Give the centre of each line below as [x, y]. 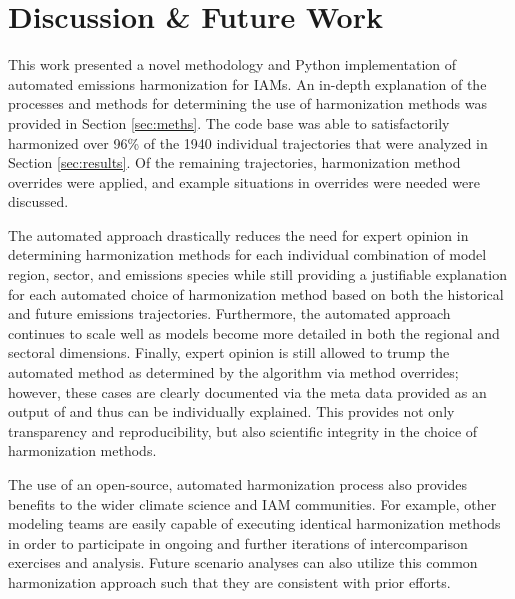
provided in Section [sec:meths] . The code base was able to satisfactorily [229, 122]
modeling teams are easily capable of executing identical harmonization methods [254, 523]
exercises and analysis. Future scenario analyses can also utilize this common [243, 562]
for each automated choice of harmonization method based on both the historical [256, 293]
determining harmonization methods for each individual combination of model [247, 254]
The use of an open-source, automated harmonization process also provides [238, 484]
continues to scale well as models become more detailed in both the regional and [254, 332]
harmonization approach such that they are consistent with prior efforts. [229, 581]
